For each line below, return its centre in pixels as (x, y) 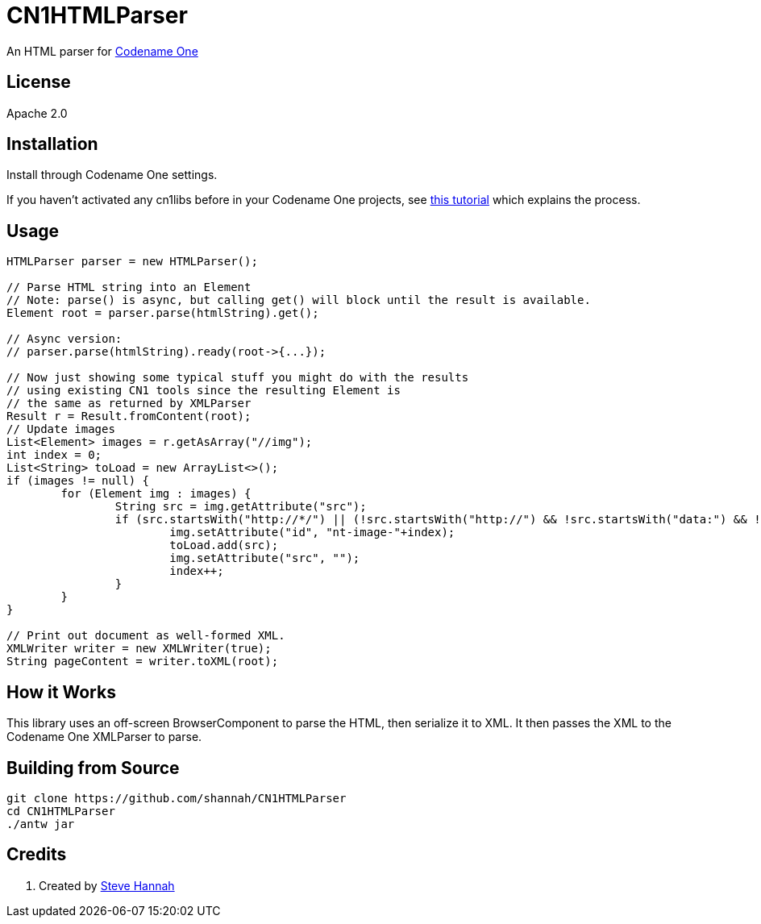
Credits (37, 855)
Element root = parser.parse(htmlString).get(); (163, 313)
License (39, 82)
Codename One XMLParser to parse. (104, 737)
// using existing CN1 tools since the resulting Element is (204, 391)
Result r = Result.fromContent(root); (129, 416)
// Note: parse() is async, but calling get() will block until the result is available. (299, 300)
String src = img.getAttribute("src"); (241, 507)
